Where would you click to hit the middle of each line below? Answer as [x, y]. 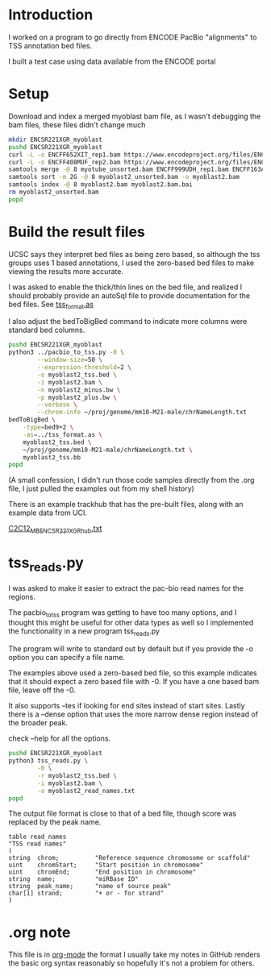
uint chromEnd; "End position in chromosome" [102, 872]
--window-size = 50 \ [70, 360]
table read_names [38, 837]
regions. [22, 596]
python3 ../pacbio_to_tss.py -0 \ [67, 352]
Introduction [51, 15]
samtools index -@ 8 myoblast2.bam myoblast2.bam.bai [101, 185]
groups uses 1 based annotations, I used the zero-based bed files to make [131, 263]
